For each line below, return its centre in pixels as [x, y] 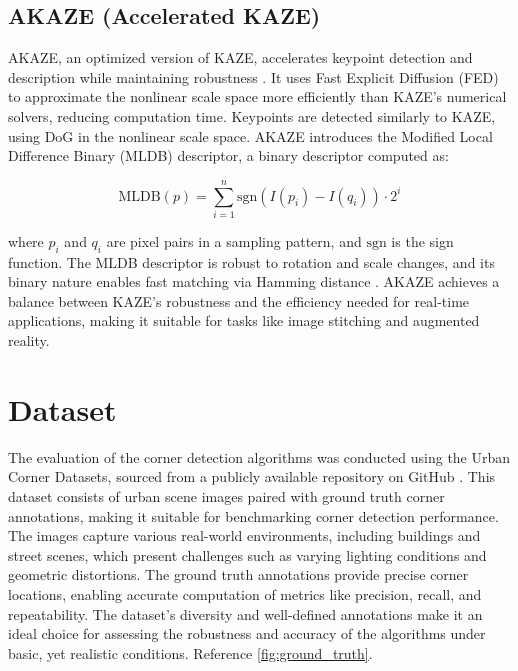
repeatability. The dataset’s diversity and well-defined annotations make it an [245, 613]
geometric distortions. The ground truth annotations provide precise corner [238, 574]
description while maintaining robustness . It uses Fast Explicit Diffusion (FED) [253, 76]
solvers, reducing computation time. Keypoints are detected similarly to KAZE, [252, 115]
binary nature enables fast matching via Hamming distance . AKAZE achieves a [254, 281]
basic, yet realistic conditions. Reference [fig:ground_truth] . [190, 652]
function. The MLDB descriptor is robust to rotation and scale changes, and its [251, 261]
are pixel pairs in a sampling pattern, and [234, 240]
